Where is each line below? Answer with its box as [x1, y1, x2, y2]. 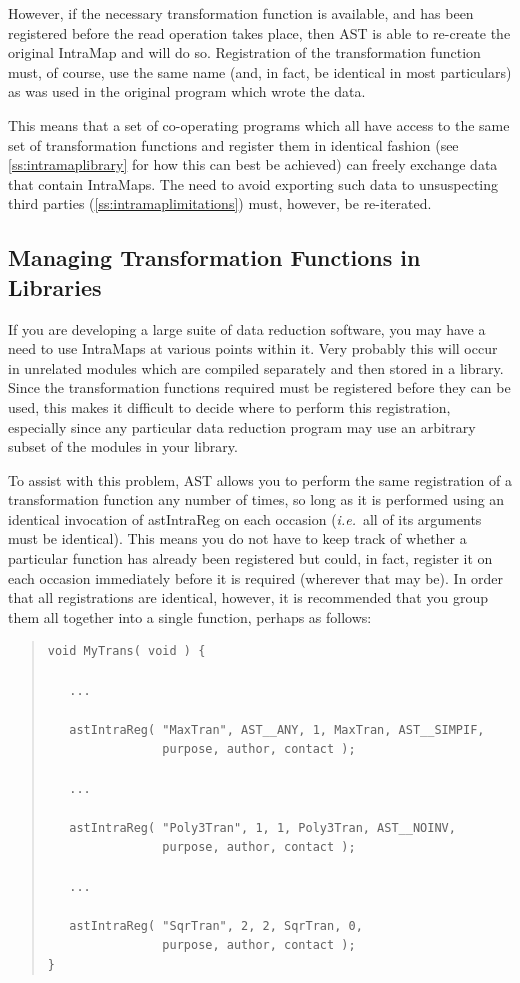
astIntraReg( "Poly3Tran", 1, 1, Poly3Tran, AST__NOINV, [69, 820, 456, 835]
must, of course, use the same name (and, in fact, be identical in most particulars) [8, 61, 512, 82]
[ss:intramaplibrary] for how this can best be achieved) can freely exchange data [8, 154, 498, 175]
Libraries [8, 271, 102, 302]
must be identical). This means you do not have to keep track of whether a [8, 528, 467, 549]
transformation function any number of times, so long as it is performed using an [8, 489, 505, 510]
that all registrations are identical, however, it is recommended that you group [8, 587, 488, 608]
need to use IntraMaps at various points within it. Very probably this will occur [8, 338, 498, 359]
